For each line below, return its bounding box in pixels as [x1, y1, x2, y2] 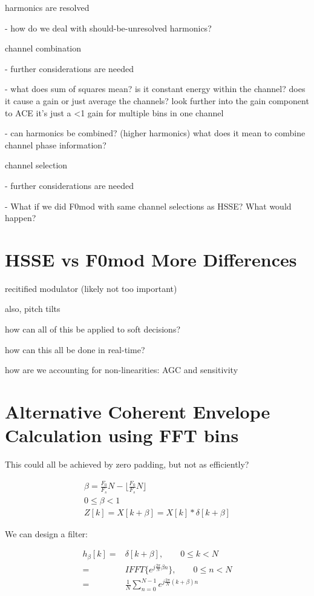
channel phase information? [5, 138, 106, 151]
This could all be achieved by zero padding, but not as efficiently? [5, 458, 249, 471]
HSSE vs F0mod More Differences [5, 247, 297, 271]
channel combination [5, 42, 82, 55]
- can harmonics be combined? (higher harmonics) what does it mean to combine [5, 127, 306, 139]
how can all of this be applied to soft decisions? [5, 323, 181, 336]
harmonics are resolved [5, 1, 90, 13]
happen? [5, 211, 36, 224]
